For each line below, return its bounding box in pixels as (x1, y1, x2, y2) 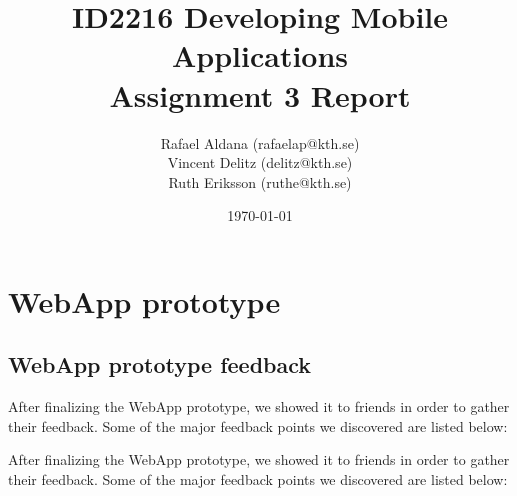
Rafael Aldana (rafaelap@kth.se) (160, 132, 360, 153)
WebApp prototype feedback (8, 349, 312, 380)
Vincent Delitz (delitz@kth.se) (167, 152, 353, 173)
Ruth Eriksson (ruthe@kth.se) (168, 171, 352, 192)
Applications (171, 35, 349, 76)
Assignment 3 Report (109, 74, 411, 115)
